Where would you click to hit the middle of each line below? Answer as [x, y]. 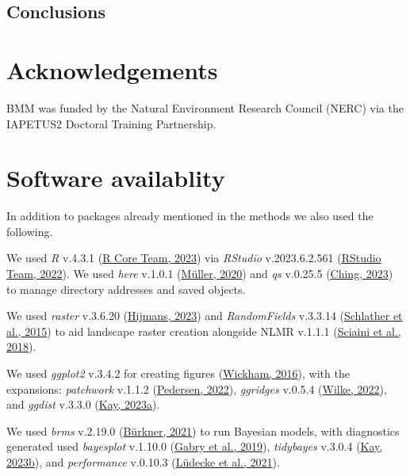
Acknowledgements [112, 69]
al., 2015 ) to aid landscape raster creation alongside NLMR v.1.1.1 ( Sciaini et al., [204, 331]
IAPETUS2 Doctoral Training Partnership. [111, 123]
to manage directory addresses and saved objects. [126, 289]
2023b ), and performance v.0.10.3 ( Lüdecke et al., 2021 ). [143, 461]
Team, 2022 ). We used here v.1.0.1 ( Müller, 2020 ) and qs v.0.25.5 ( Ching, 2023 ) [200, 273]
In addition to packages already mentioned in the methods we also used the [190, 216]
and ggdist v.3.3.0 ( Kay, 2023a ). [83, 404]
